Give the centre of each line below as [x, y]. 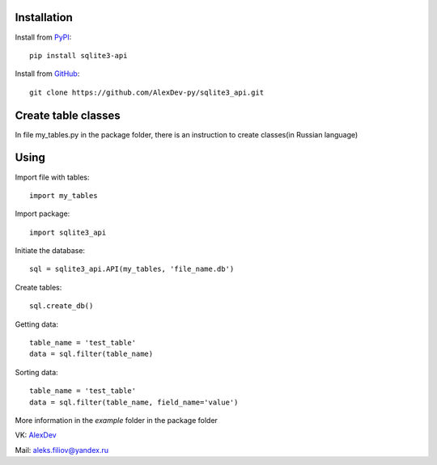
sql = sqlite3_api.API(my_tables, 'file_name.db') [132, 269]
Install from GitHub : [47, 74]
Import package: [42, 213]
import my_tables [64, 195]
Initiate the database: [50, 251]
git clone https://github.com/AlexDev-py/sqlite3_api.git [147, 92]
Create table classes [68, 115]
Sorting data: [36, 372]
